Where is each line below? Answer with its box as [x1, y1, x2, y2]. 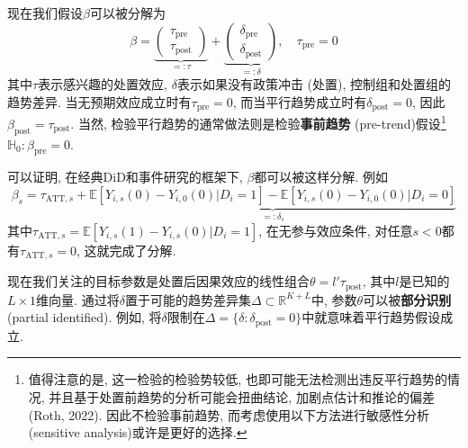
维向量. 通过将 [36, 290, 120, 309]
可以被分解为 [89, 4, 166, 22]
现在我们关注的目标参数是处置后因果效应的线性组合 [7, 272, 310, 291]
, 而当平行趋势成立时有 [232, 92, 367, 111]
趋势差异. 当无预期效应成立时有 [7, 92, 192, 111]
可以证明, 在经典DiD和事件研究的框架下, [7, 167, 243, 186]
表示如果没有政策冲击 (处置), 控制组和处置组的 [176, 75, 452, 94]
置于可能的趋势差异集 [124, 290, 251, 309]
